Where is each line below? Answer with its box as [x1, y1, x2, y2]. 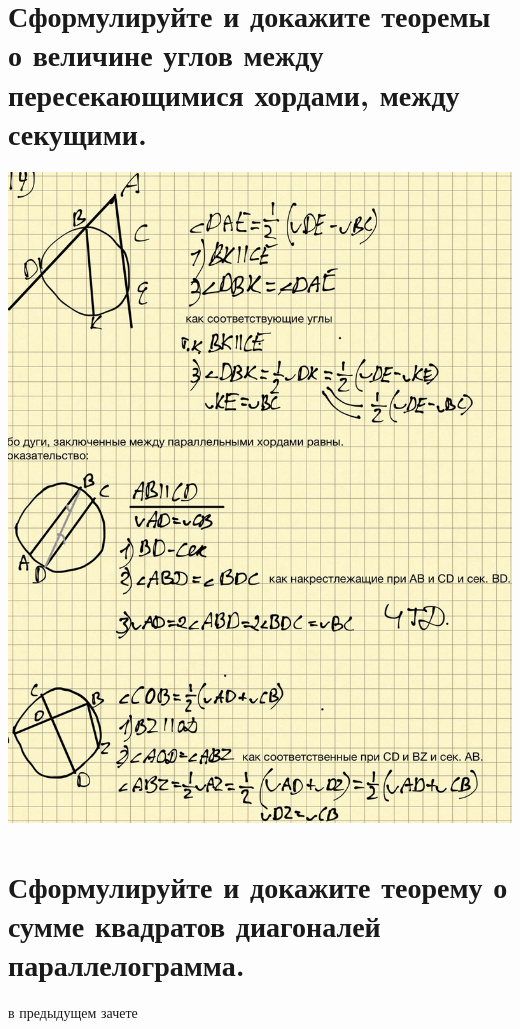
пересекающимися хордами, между [8, 73, 460, 114]
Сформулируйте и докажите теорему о [8, 866, 508, 907]
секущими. [8, 112, 147, 153]
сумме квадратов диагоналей [8, 905, 381, 946]
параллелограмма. [8, 944, 245, 985]
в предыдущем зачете [8, 1002, 138, 1023]
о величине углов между [8, 34, 324, 75]
